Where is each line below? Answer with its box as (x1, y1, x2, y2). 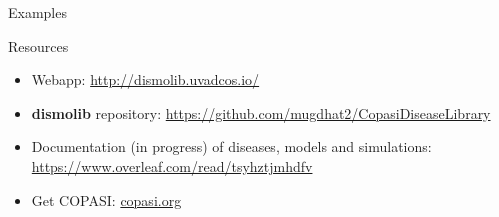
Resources (8, 35, 69, 56)
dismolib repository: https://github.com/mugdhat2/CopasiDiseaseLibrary (31, 102, 491, 123)
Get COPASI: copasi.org (31, 189, 182, 210)
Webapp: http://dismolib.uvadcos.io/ (31, 69, 260, 90)
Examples (8, 2, 67, 22)
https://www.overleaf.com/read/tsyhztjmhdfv (31, 155, 313, 176)
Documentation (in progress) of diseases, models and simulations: (31, 136, 432, 157)
